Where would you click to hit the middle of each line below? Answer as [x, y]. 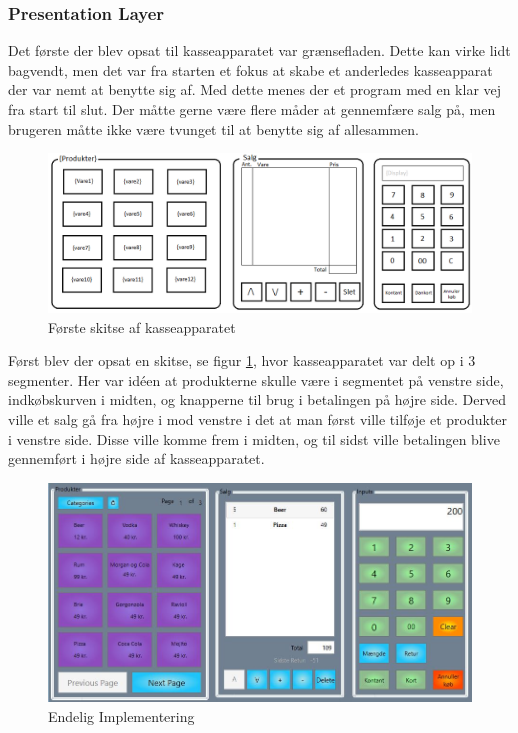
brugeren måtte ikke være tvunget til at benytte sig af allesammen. [213, 128]
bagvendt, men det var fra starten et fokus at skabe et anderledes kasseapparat [250, 69]
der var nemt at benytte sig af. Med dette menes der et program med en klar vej [255, 89]
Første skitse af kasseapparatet [142, 326]
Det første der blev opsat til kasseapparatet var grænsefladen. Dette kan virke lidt [259, 50]
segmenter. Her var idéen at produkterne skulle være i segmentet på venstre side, [256, 379]
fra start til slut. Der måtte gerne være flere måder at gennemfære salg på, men [252, 109]
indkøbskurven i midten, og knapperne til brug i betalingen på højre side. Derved [257, 399]
